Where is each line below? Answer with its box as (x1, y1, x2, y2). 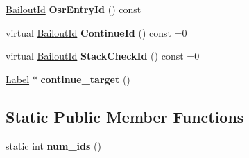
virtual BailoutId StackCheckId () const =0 (6, 49, 200, 63)
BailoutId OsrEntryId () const (6, 2, 141, 16)
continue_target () (40, 71, 130, 86)
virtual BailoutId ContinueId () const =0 (6, 25, 187, 39)
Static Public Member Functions (6, 105, 244, 127)
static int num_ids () (6, 138, 101, 152)
